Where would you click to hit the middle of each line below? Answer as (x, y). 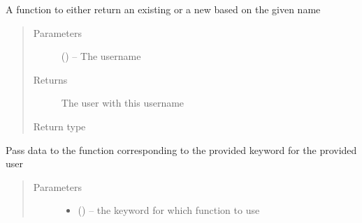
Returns (50, 79)
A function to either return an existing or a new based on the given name (163, 9)
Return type (59, 126)
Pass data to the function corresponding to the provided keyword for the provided (181, 149)
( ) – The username (101, 56)
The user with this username (123, 103)
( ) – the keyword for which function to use (169, 210)
